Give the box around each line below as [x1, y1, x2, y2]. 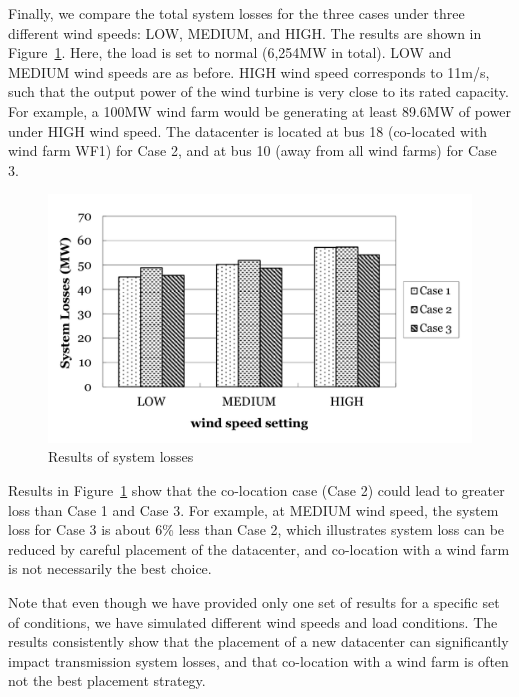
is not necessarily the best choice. [8, 558, 212, 579]
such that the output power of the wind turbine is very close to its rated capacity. [8, 81, 509, 102]
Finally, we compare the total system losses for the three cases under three [8, 3, 465, 23]
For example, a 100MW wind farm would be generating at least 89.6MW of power [8, 100, 511, 121]
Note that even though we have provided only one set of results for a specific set [8, 591, 500, 612]
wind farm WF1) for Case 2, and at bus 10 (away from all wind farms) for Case [8, 140, 497, 161]
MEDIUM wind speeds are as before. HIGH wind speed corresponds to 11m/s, [8, 61, 490, 82]
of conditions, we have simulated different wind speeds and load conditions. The [8, 611, 498, 632]
